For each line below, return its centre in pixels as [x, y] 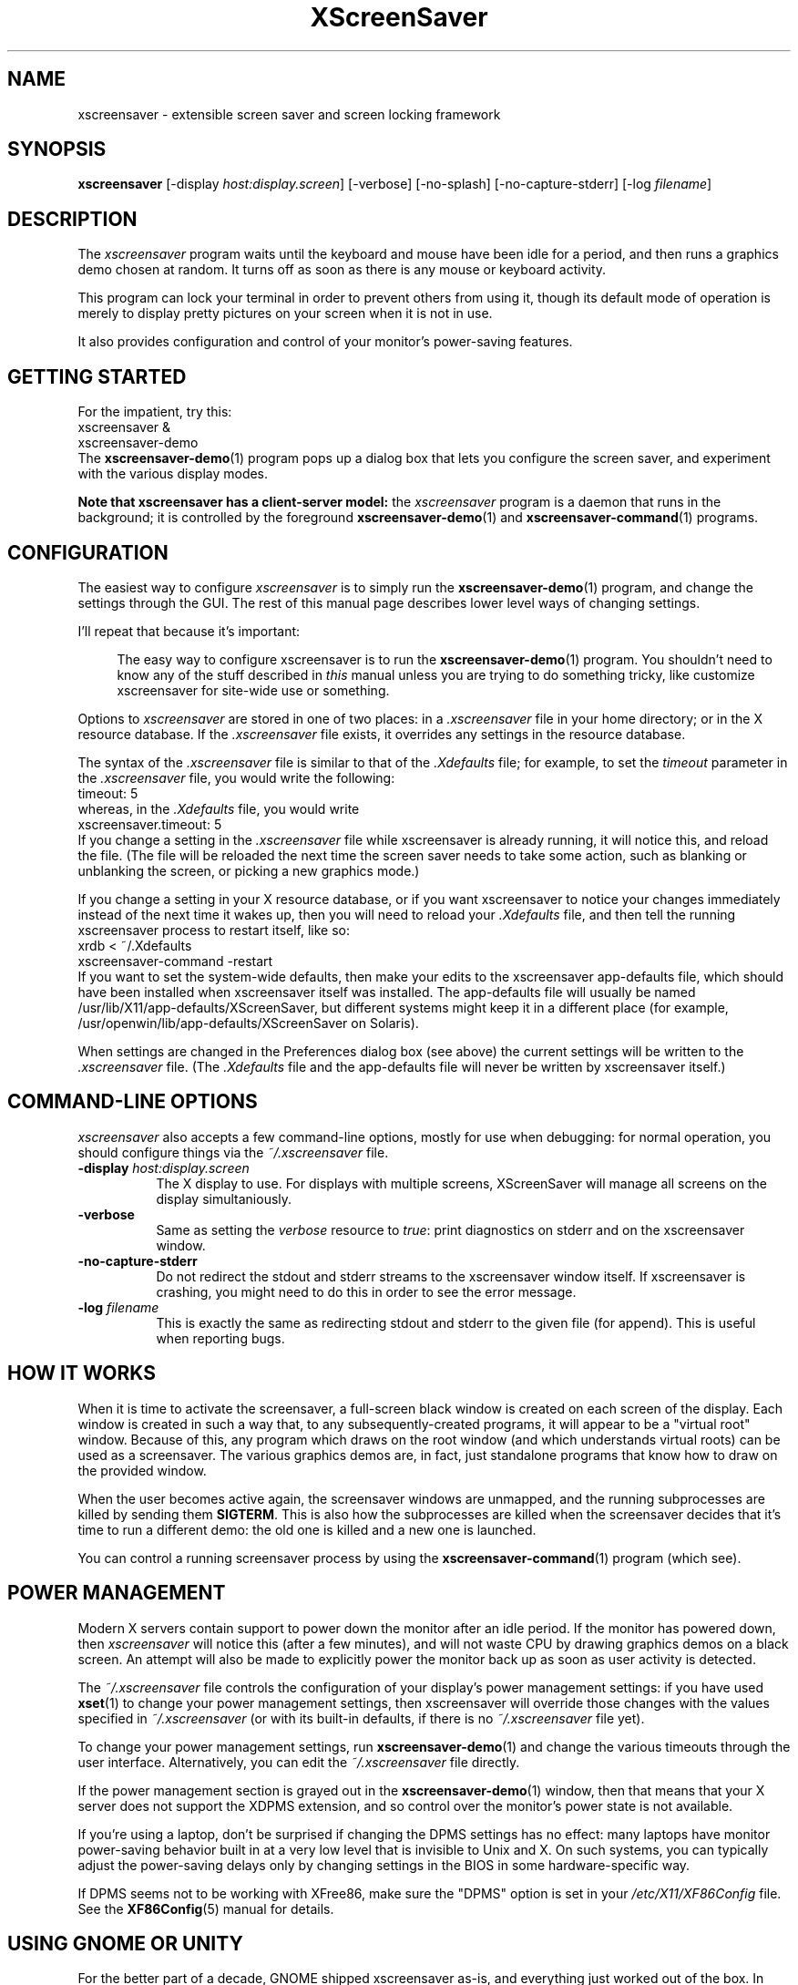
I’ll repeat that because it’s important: [189, 631]
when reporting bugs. [220, 1338]
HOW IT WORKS [82, 1373]
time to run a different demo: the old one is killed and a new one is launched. [307, 1529]
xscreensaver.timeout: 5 [150, 824]
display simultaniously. [224, 1198]
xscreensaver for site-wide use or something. [253, 690]
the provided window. [142, 1470]
